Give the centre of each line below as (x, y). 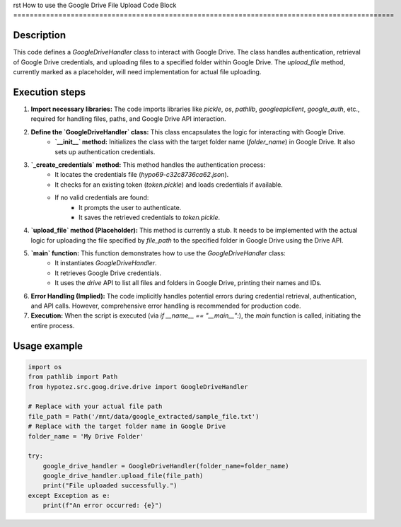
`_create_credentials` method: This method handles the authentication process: (148, 164)
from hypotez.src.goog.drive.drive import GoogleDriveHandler (138, 387)
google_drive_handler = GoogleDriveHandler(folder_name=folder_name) (166, 466)
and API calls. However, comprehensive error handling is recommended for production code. (166, 306)
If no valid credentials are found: (102, 197)
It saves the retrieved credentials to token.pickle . (150, 217)
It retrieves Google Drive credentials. (108, 273)
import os (45, 367)
